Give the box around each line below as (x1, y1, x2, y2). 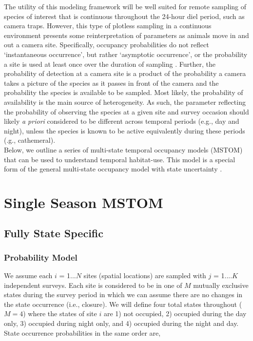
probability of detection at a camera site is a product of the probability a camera (4, 68, 246, 78)
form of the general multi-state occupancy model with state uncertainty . (4, 164, 222, 174)
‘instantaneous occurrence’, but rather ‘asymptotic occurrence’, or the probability (4, 49, 248, 59)
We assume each (4, 270, 53, 281)
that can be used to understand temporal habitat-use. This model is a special (4, 154, 235, 164)
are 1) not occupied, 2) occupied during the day (103, 308, 247, 319)
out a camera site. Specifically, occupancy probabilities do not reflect (4, 39, 209, 50)
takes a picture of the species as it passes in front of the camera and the (4, 77, 219, 88)
